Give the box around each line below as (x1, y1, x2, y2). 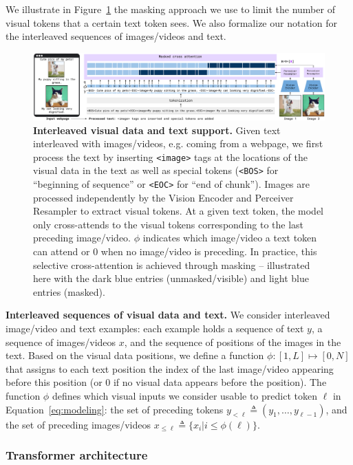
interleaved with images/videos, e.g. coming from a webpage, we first (33, 136, 323, 151)
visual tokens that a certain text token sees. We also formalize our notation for (6, 15, 337, 30)
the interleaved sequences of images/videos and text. (6, 29, 226, 43)
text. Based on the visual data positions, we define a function (6, 348, 264, 363)
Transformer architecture (6, 446, 148, 464)
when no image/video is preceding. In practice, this (100, 244, 317, 259)
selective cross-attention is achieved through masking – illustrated (33, 257, 310, 272)
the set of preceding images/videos (6, 417, 151, 431)
